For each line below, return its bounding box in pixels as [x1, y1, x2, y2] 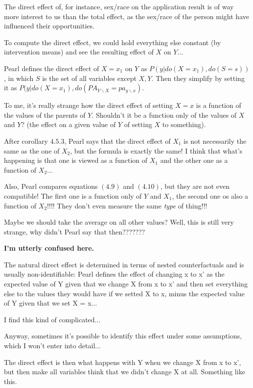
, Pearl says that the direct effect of [64, 135, 171, 146]
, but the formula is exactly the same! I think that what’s [70, 145, 243, 155]
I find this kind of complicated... [4, 314, 101, 324]
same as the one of [4, 145, 60, 155]
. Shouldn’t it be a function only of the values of [92, 109, 237, 120]
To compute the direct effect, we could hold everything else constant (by [4, 37, 221, 47]
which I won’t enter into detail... [4, 340, 101, 351]
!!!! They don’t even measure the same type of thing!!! [47, 200, 207, 210]
